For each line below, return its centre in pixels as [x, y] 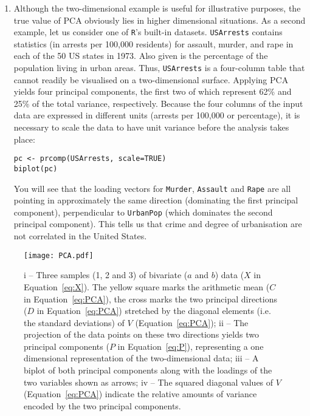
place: [24, 139]
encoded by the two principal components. [102, 405]
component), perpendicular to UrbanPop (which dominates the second [143, 212]
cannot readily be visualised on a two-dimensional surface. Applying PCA [151, 79]
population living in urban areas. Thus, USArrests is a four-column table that [159, 68]
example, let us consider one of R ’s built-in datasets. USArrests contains [148, 32]
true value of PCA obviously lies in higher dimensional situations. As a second [160, 20]
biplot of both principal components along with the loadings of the [148, 370]
